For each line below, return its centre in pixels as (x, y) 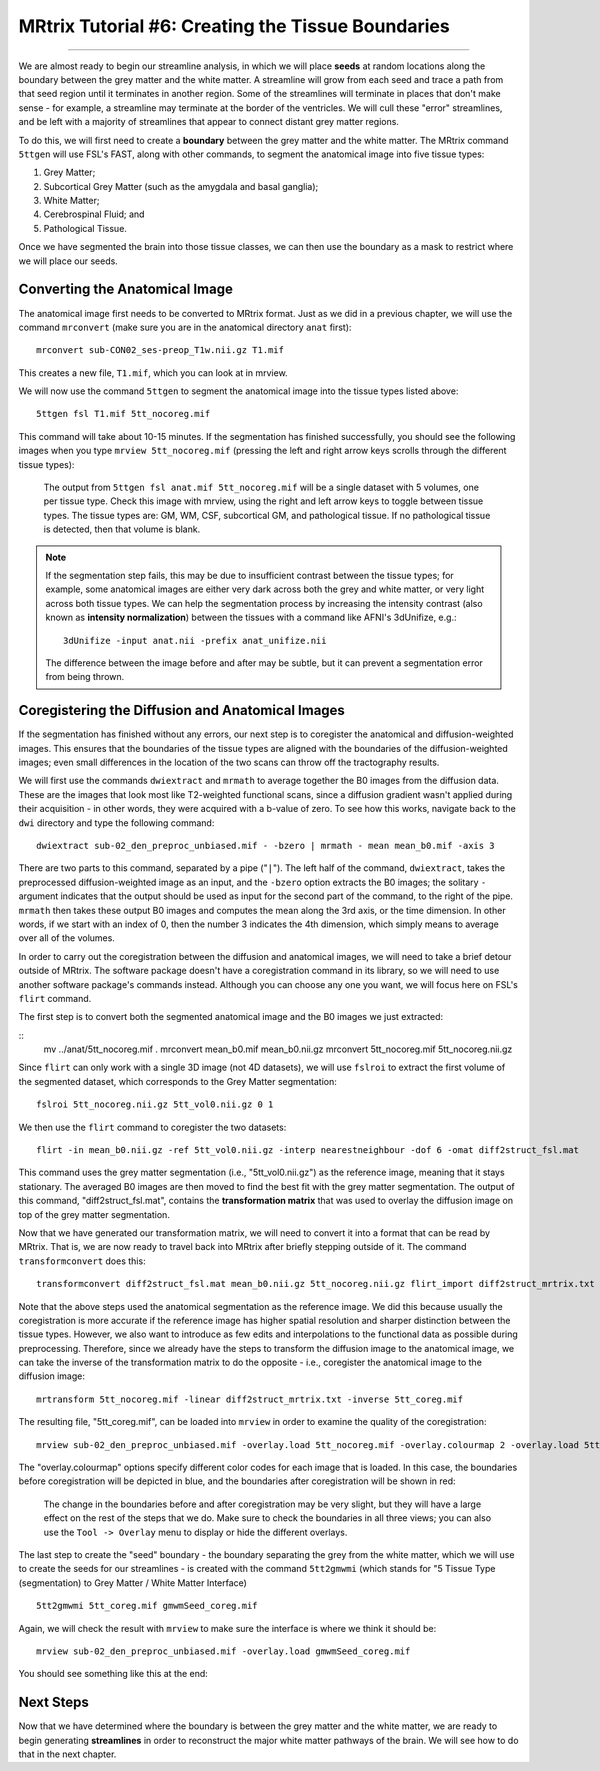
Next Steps (53, 1702)
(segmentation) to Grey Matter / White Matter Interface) (132, 1582)
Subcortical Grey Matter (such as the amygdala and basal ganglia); (181, 186)
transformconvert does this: (82, 1261)
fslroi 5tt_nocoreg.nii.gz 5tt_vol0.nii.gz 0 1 (155, 1104)
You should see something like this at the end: (113, 1674)
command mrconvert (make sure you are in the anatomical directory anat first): (185, 327)
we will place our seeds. (68, 261)
